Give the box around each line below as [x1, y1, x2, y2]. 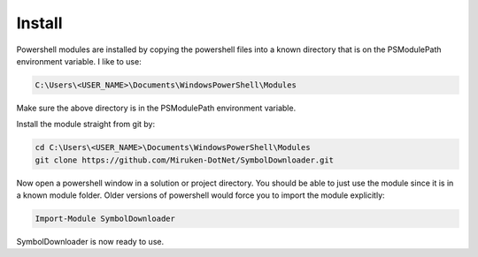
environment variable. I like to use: [16, 56, 142, 66]
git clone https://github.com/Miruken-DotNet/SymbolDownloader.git [35, 155, 335, 165]
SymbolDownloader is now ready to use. [16, 237, 164, 247]
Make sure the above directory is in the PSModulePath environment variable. [16, 102, 297, 113]
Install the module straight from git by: [16, 119, 155, 130]
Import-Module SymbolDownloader [35, 214, 176, 224]
